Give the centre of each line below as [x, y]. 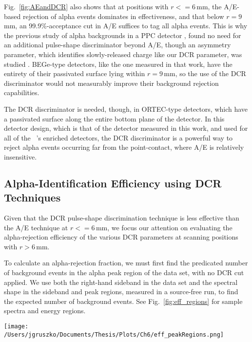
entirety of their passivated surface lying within [75, 73]
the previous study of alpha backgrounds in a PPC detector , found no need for [123, 35]
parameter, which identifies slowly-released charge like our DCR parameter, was [123, 54]
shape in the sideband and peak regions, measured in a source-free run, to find [121, 292]
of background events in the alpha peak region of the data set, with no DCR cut [124, 272]
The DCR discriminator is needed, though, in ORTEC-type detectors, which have [126, 109]
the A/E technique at [36, 227]
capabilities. [22, 92]
